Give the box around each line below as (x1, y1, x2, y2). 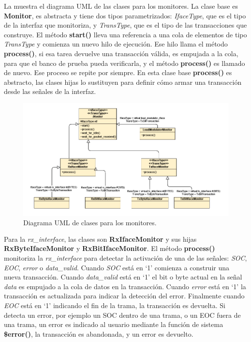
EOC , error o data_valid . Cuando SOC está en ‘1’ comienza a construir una (4, 262, 230, 272)
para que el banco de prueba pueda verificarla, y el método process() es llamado (4, 58, 245, 68)
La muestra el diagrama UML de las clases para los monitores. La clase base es (4, 1, 238, 11)
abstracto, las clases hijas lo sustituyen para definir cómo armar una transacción (4, 77, 242, 87)
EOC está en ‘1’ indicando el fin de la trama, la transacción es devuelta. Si (4, 300, 225, 311)
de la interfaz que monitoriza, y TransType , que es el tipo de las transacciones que (4, 20, 247, 30)
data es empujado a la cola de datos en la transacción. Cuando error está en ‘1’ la (4, 281, 246, 291)
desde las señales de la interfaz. (4, 86, 96, 96)
